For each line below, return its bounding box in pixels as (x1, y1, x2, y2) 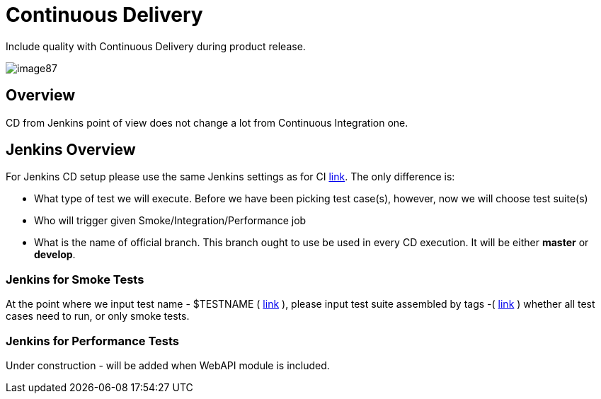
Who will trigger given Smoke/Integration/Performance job (34, 214, 307, 227)
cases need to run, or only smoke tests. (6, 310, 190, 323)
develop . (34, 248, 76, 261)
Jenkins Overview (6, 141, 136, 159)
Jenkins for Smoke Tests (6, 272, 144, 287)
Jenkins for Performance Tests (6, 333, 179, 348)
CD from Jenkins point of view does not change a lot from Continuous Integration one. (6, 116, 408, 129)
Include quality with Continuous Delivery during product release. (6, 40, 306, 52)
